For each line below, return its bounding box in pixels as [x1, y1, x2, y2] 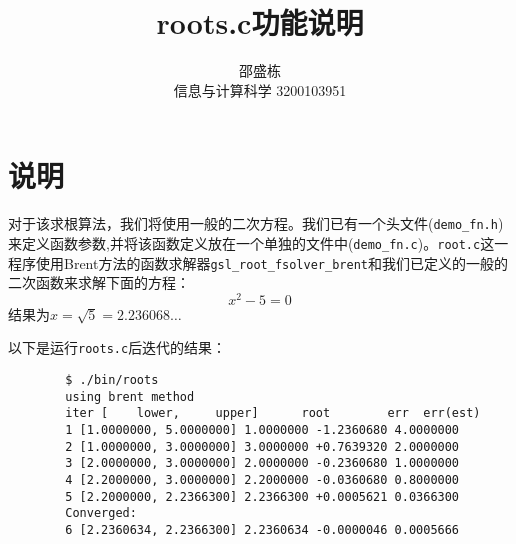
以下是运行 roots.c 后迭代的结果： [8, 337, 227, 358]
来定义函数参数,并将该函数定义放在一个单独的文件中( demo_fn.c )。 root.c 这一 [8, 232, 509, 253]
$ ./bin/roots [65, 373, 159, 388]
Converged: [65, 506, 137, 521]
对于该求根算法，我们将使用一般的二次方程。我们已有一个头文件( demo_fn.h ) [8, 213, 504, 234]
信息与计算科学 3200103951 [173, 79, 347, 100]
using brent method [65, 389, 195, 404]
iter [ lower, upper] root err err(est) [65, 406, 481, 421]
